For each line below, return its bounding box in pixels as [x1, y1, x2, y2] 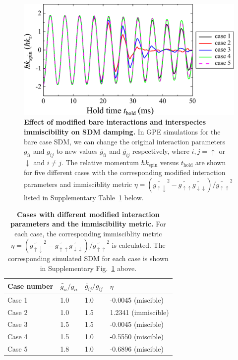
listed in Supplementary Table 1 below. [24, 192, 144, 203]
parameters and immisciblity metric [24, 179, 132, 189]
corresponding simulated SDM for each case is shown [7, 253, 169, 264]
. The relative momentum [61, 157, 139, 167]
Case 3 [7, 319, 28, 329]
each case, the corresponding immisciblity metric [14, 228, 162, 238]
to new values [56, 146, 98, 156]
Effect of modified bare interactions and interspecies [24, 117, 206, 127]
